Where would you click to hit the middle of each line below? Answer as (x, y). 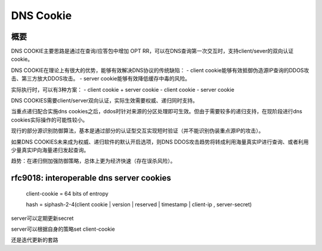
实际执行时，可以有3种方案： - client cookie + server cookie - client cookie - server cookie (123, 89)
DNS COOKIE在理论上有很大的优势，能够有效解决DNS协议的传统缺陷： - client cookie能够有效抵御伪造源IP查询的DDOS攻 (160, 70)
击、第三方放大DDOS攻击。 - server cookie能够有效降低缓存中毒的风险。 (101, 79)
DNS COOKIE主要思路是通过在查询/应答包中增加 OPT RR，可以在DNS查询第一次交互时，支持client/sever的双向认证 (152, 51)
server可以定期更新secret (42, 218)
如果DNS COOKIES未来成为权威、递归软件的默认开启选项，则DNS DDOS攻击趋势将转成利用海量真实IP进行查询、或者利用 (160, 142)
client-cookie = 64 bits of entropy (67, 193)
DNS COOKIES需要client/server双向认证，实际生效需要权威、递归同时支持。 (104, 101)
